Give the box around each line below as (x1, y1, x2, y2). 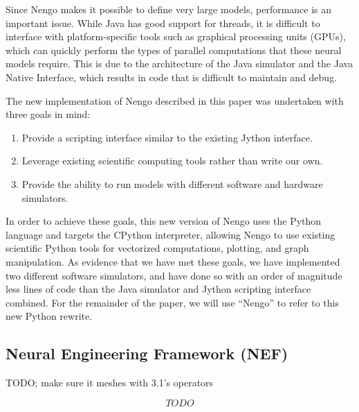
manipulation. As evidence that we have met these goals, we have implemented (6, 254, 340, 268)
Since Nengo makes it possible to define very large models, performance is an (6, 2, 332, 16)
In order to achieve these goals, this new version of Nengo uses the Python (6, 214, 322, 228)
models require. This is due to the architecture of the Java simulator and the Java (6, 56, 353, 71)
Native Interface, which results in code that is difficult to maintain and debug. (6, 69, 338, 84)
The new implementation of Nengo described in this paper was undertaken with (6, 93, 344, 108)
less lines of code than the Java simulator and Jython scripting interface (6, 282, 311, 296)
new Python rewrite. (6, 309, 93, 323)
